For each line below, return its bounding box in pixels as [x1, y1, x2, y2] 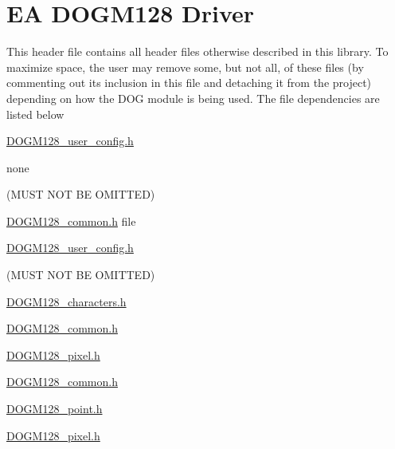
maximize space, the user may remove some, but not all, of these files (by [6, 58, 364, 75]
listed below [6, 105, 65, 122]
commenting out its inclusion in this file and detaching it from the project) [6, 74, 372, 91]
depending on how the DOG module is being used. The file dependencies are [6, 89, 380, 106]
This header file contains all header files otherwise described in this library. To [6, 43, 389, 60]
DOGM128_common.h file [6, 212, 136, 229]
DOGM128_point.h [6, 400, 103, 417]
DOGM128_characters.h [6, 293, 127, 309]
